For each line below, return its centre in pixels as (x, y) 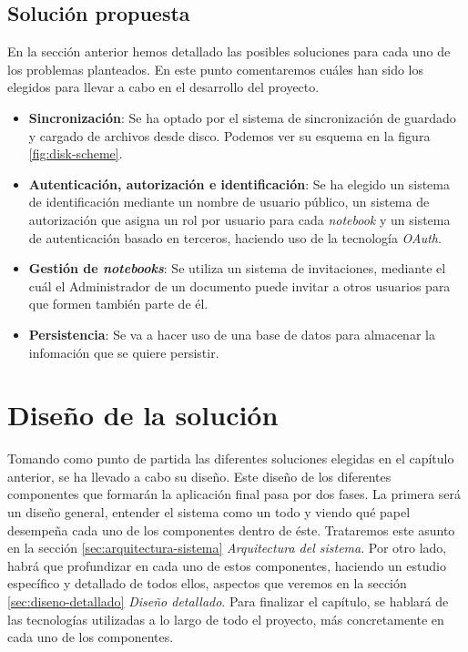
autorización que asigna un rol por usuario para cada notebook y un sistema (239, 219)
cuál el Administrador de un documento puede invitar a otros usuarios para (239, 285)
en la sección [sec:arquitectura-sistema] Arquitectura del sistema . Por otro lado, (227, 548)
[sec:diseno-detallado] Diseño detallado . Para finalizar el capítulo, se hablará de (228, 601)
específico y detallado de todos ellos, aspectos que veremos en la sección (207, 583)
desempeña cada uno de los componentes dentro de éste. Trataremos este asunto (231, 530)
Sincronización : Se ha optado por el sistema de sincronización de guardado (242, 117)
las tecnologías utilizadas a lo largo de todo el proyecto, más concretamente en (226, 619)
